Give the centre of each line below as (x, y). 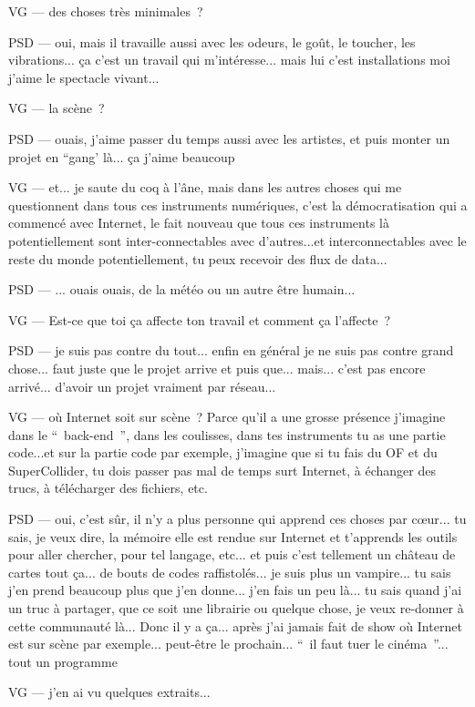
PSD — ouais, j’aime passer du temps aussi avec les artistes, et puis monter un (229, 138)
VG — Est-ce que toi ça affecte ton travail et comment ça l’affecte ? (200, 319)
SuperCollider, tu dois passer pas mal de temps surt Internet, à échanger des (222, 470)
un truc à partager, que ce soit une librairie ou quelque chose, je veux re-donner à (236, 608)
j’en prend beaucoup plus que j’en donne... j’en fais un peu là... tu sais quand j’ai (235, 590)
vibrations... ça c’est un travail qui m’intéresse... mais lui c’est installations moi (229, 60)
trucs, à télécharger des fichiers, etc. (108, 488)
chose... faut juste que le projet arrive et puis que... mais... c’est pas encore (217, 368)
